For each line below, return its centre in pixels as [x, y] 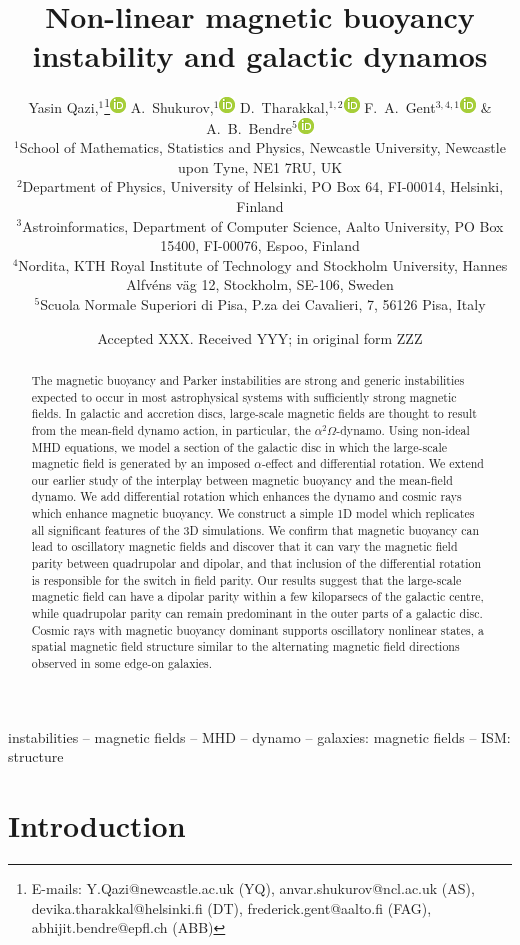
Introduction [97, 825]
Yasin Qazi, [63, 106]
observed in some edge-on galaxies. [122, 663]
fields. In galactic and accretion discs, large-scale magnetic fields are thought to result [254, 413]
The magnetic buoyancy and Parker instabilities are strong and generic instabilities [248, 379]
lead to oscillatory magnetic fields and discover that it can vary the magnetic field [244, 546]
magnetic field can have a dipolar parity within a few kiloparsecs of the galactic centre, [257, 596]
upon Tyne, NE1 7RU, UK [260, 166]
